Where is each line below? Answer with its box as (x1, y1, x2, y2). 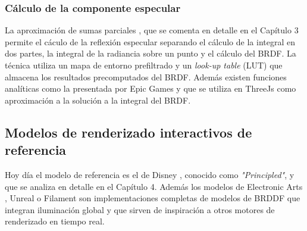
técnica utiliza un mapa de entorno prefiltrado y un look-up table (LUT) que (5, 59, 283, 71)
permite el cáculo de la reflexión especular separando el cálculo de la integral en (5, 35, 295, 48)
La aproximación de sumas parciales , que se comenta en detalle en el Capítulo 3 (5, 24, 299, 36)
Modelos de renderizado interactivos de (5, 123, 252, 141)
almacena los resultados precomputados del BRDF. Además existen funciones (5, 70, 287, 83)
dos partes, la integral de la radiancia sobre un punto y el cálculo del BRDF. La (5, 47, 296, 60)
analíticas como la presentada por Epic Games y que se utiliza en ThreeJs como (5, 82, 296, 95)
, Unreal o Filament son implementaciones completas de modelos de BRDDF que (5, 192, 300, 204)
